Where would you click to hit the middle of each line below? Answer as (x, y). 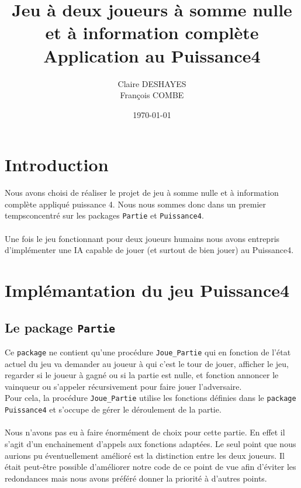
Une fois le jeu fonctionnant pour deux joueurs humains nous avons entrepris (142, 238)
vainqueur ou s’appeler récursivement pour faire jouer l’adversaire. (123, 386)
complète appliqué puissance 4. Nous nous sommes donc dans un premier (136, 204)
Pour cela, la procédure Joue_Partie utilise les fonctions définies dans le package (150, 398)
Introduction (57, 165)
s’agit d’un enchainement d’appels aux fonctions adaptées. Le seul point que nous (150, 443)
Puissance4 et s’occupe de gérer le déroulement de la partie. (113, 409)
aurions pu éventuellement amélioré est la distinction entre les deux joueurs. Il (145, 455)
